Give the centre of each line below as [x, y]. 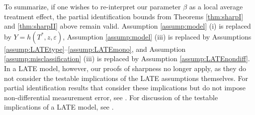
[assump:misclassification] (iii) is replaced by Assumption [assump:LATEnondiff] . [127, 58]
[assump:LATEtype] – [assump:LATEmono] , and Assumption [95, 49]
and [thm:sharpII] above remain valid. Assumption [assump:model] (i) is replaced [127, 26]
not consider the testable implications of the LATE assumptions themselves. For [126, 78]
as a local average [216, 6]
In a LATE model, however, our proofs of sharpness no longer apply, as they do [125, 68]
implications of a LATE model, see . [59, 107]
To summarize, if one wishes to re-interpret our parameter [92, 6]
